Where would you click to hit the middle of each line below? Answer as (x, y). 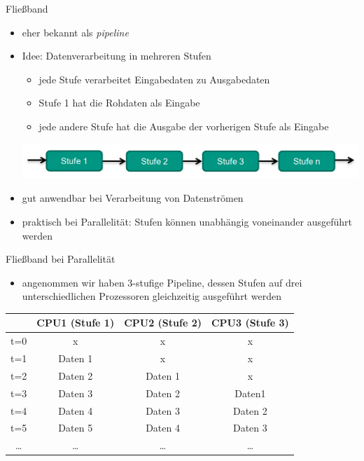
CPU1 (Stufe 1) (76, 323)
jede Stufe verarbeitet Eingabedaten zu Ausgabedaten (154, 79)
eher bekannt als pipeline (75, 32)
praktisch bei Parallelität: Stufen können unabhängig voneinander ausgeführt (187, 221)
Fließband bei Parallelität (61, 259)
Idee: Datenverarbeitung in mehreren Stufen (117, 56)
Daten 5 (76, 428)
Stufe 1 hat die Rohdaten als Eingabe (119, 103)
